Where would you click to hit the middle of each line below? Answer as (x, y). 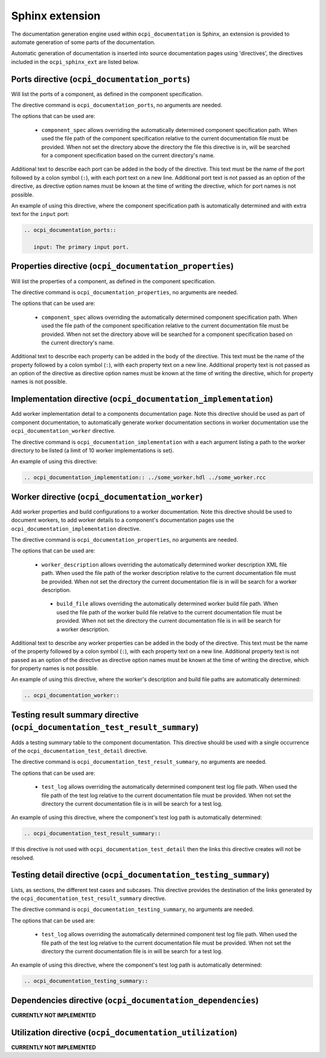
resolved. (23, 858)
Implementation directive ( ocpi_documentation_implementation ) (142, 399)
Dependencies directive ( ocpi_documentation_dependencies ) (135, 1000)
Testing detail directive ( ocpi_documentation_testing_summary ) (140, 875)
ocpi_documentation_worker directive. (63, 431)
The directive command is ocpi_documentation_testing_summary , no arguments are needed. (133, 909)
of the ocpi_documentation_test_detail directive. (79, 751)
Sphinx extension (56, 16)
